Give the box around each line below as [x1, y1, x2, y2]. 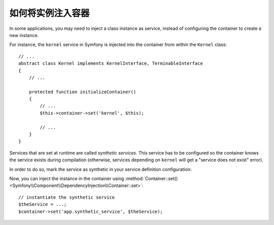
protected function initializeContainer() [28, 89, 136, 95]
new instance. [9, 32, 39, 38]
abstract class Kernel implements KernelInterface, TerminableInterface [18, 61, 203, 66]
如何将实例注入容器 [9, 8, 90, 19]
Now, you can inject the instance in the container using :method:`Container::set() [9, 175, 178, 181]
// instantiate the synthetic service [18, 194, 115, 200]
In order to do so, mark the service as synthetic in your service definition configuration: [9, 166, 192, 172]
